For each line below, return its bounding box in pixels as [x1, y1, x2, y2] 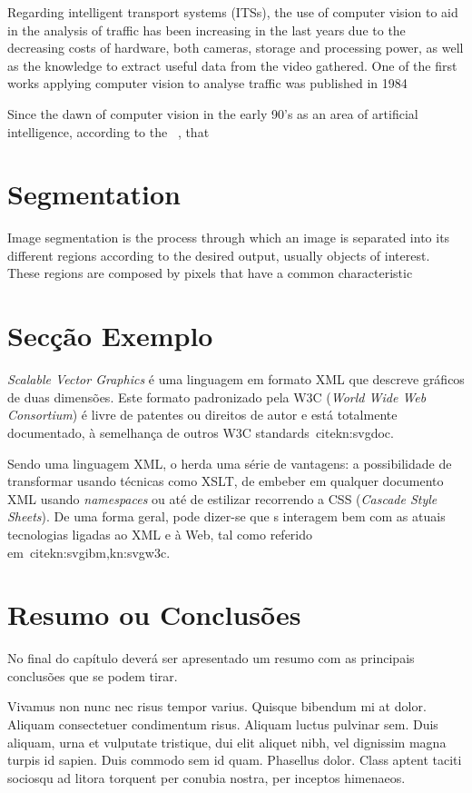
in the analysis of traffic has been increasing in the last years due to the [7, 20, 406, 39]
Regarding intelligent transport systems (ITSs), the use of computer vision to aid [7, 3, 458, 21]
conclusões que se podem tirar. [7, 666, 178, 685]
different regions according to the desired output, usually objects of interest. [7, 245, 430, 264]
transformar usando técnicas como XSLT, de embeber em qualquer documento [7, 471, 444, 491]
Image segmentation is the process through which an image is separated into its [7, 228, 450, 247]
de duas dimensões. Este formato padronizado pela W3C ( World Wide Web [7, 387, 427, 406]
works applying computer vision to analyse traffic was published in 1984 [7, 74, 408, 93]
